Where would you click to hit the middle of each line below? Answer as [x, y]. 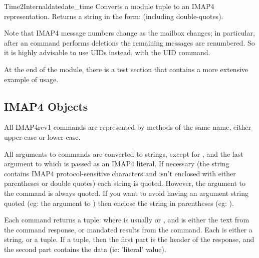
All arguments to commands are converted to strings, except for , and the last [124, 154]
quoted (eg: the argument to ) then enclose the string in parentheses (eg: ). [119, 203]
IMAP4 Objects [46, 106]
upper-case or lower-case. [42, 137]
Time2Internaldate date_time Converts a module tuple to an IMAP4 [109, 6]
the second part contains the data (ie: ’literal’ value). [85, 249]
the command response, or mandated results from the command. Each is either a [128, 229]
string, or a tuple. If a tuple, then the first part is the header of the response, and [129, 239]
